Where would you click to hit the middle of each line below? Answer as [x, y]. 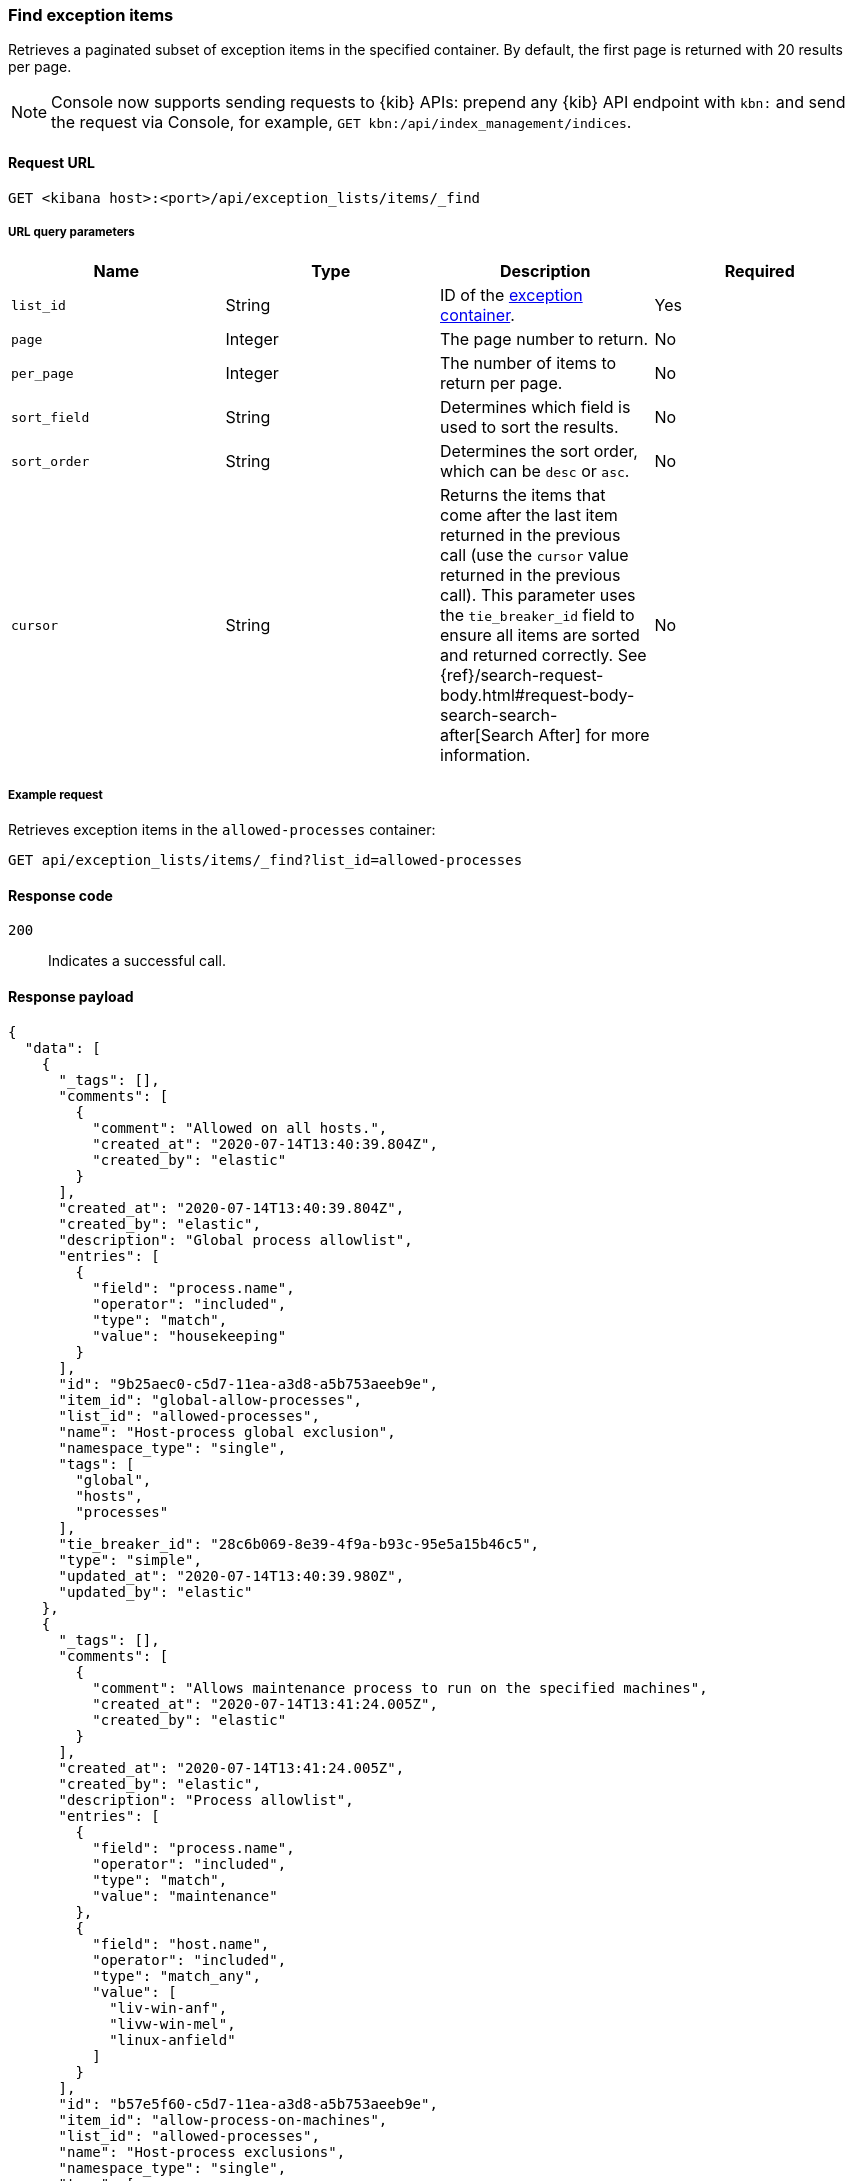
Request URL [51, 162]
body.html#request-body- [537, 695]
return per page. [501, 383]
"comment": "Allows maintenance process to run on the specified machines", [400, 1687]
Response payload [71, 996]
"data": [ [62, 1047]
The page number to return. [544, 339]
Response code [60, 895]
